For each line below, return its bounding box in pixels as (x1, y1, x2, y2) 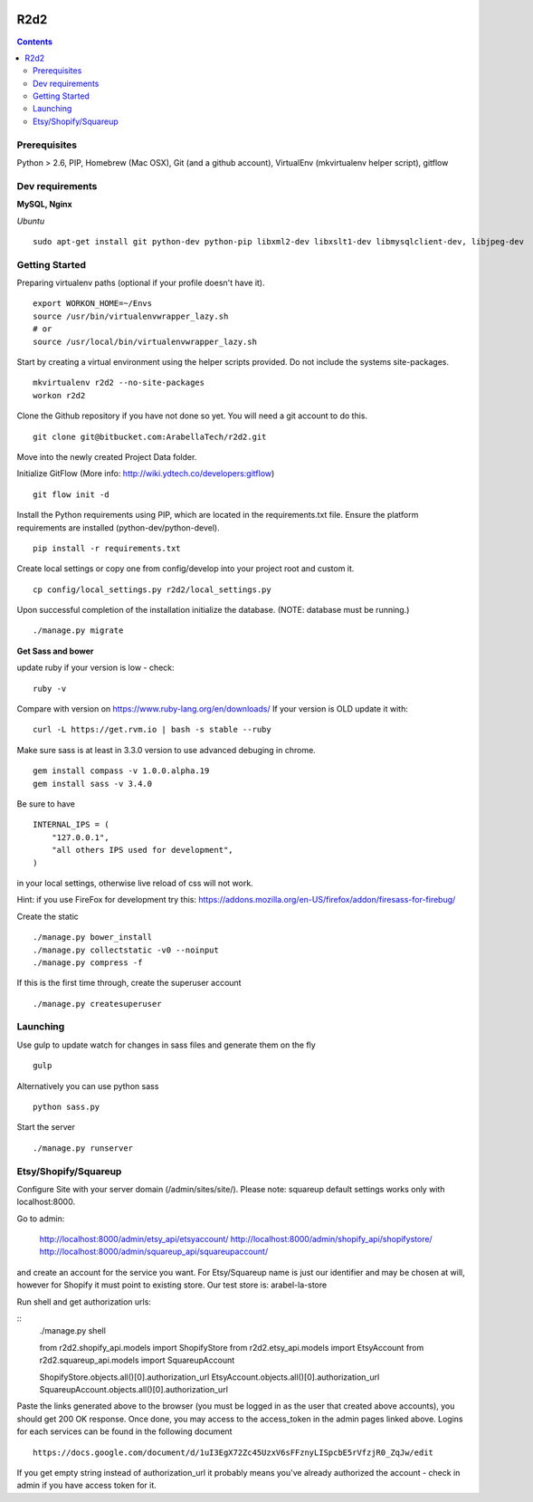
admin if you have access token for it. (16, 1480, 157, 1491)
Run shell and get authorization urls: (16, 1296, 151, 1307)
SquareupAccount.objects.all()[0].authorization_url (39, 1384, 228, 1394)
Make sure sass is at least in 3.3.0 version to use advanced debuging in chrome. (16, 744, 316, 755)
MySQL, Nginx (16, 199, 72, 210)
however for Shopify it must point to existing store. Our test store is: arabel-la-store (16, 1279, 328, 1290)
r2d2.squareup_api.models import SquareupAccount (39, 1354, 235, 1366)
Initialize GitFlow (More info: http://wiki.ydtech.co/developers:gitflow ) (16, 468, 275, 479)
